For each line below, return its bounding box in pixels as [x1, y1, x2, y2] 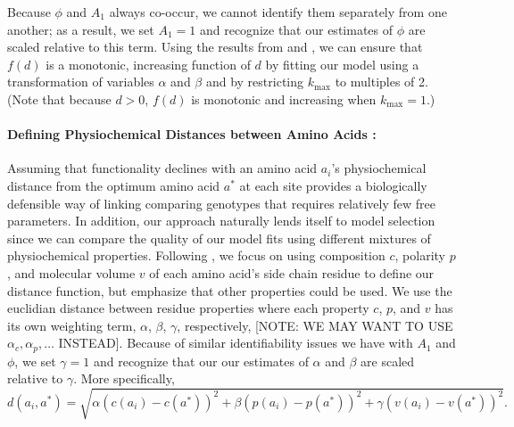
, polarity [394, 246, 445, 265]
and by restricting [205, 72, 304, 91]
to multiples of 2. [335, 72, 428, 91]
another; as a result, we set [7, 20, 154, 38]
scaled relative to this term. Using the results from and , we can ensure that [7, 37, 423, 56]
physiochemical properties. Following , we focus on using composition [7, 246, 385, 265]
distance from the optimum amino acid [7, 176, 220, 194]
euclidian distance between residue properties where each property [7, 299, 369, 317]
